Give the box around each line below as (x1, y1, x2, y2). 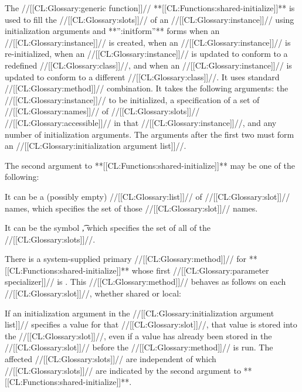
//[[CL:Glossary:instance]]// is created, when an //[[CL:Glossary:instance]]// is (5, 36, 291, 48)
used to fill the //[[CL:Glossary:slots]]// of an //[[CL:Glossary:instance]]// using (5, 13, 294, 25)
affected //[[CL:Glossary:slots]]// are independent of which (5, 353, 216, 365)
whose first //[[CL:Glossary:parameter (131, 264, 269, 276)
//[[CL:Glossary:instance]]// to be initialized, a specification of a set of (5, 93, 260, 105)
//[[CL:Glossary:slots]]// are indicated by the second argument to (5, 364, 241, 376)
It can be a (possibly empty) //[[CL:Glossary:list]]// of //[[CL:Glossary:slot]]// (5, 190, 290, 202)
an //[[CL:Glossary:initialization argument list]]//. (5, 139, 186, 152)
